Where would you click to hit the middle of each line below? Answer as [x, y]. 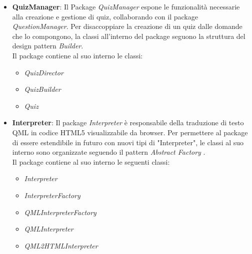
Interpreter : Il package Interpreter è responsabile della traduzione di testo [128, 123]
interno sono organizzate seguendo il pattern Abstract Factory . [109, 152]
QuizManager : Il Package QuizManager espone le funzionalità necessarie [126, 6]
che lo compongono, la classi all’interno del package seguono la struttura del [129, 36]
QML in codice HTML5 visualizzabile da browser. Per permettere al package [130, 132]
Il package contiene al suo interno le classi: [77, 55]
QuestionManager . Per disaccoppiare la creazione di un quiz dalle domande [127, 26]
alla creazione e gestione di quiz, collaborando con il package [105, 16]
